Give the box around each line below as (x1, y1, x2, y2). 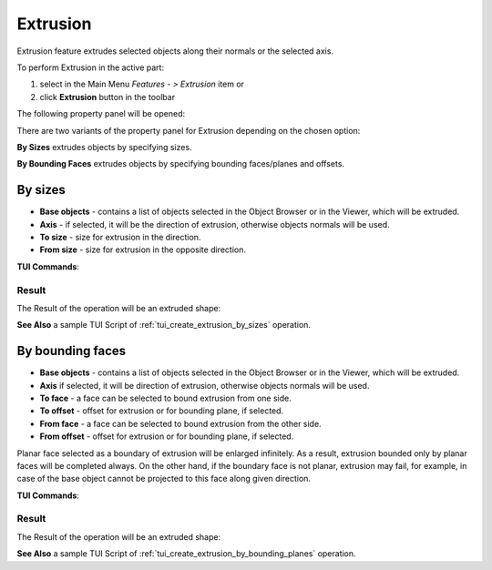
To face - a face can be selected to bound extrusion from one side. (39, 392, 292, 403)
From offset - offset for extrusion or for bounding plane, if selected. (39, 431, 294, 442)
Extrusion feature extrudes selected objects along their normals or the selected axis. (16, 46, 334, 56)
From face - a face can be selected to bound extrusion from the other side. (39, 418, 323, 429)
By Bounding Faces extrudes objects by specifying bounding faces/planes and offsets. (16, 158, 345, 169)
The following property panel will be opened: (16, 108, 186, 119)
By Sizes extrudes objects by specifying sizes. (16, 141, 192, 152)
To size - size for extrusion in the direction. (39, 231, 201, 242)
